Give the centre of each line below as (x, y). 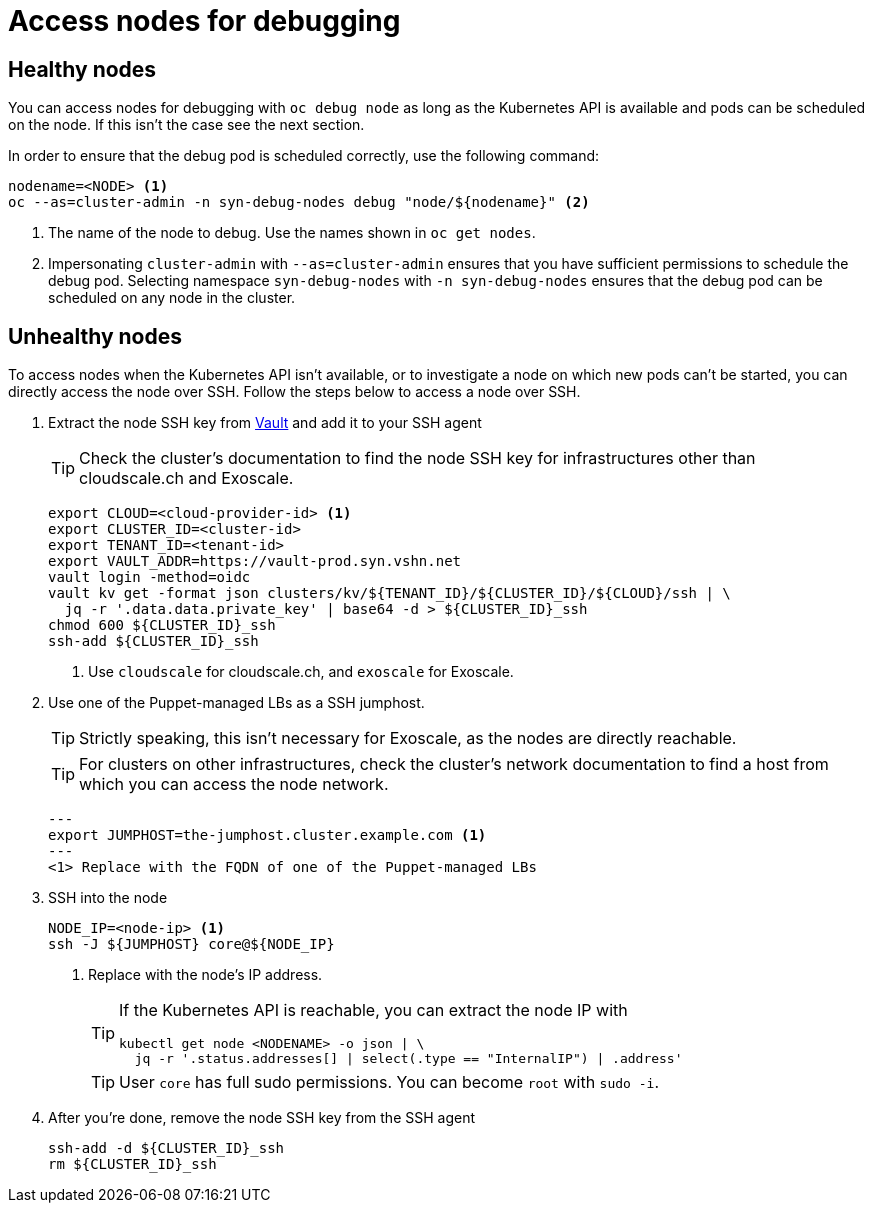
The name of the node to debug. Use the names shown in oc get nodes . (292, 233)
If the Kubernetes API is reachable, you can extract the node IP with (373, 1010)
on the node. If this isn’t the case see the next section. (186, 125)
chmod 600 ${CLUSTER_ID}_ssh (162, 625)
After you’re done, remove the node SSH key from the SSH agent (261, 1118)
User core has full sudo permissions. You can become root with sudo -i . (389, 1082)
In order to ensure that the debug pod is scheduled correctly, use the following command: (304, 156)
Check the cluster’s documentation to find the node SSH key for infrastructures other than (417, 458)
